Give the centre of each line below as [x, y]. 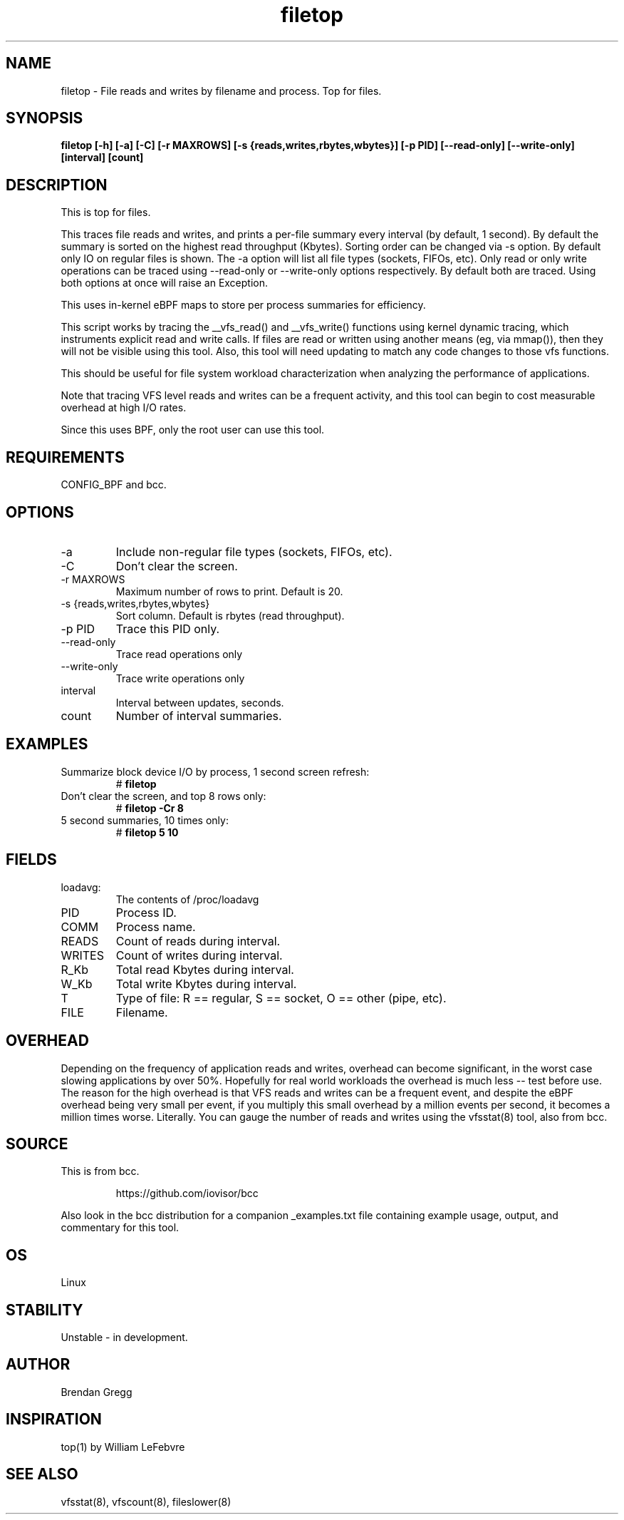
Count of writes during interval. [199, 955]
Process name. [156, 926]
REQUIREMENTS [65, 457]
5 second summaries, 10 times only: [145, 820]
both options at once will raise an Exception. [165, 283]
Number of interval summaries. [199, 715]
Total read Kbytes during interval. [205, 969]
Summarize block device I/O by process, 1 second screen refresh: [215, 771]
